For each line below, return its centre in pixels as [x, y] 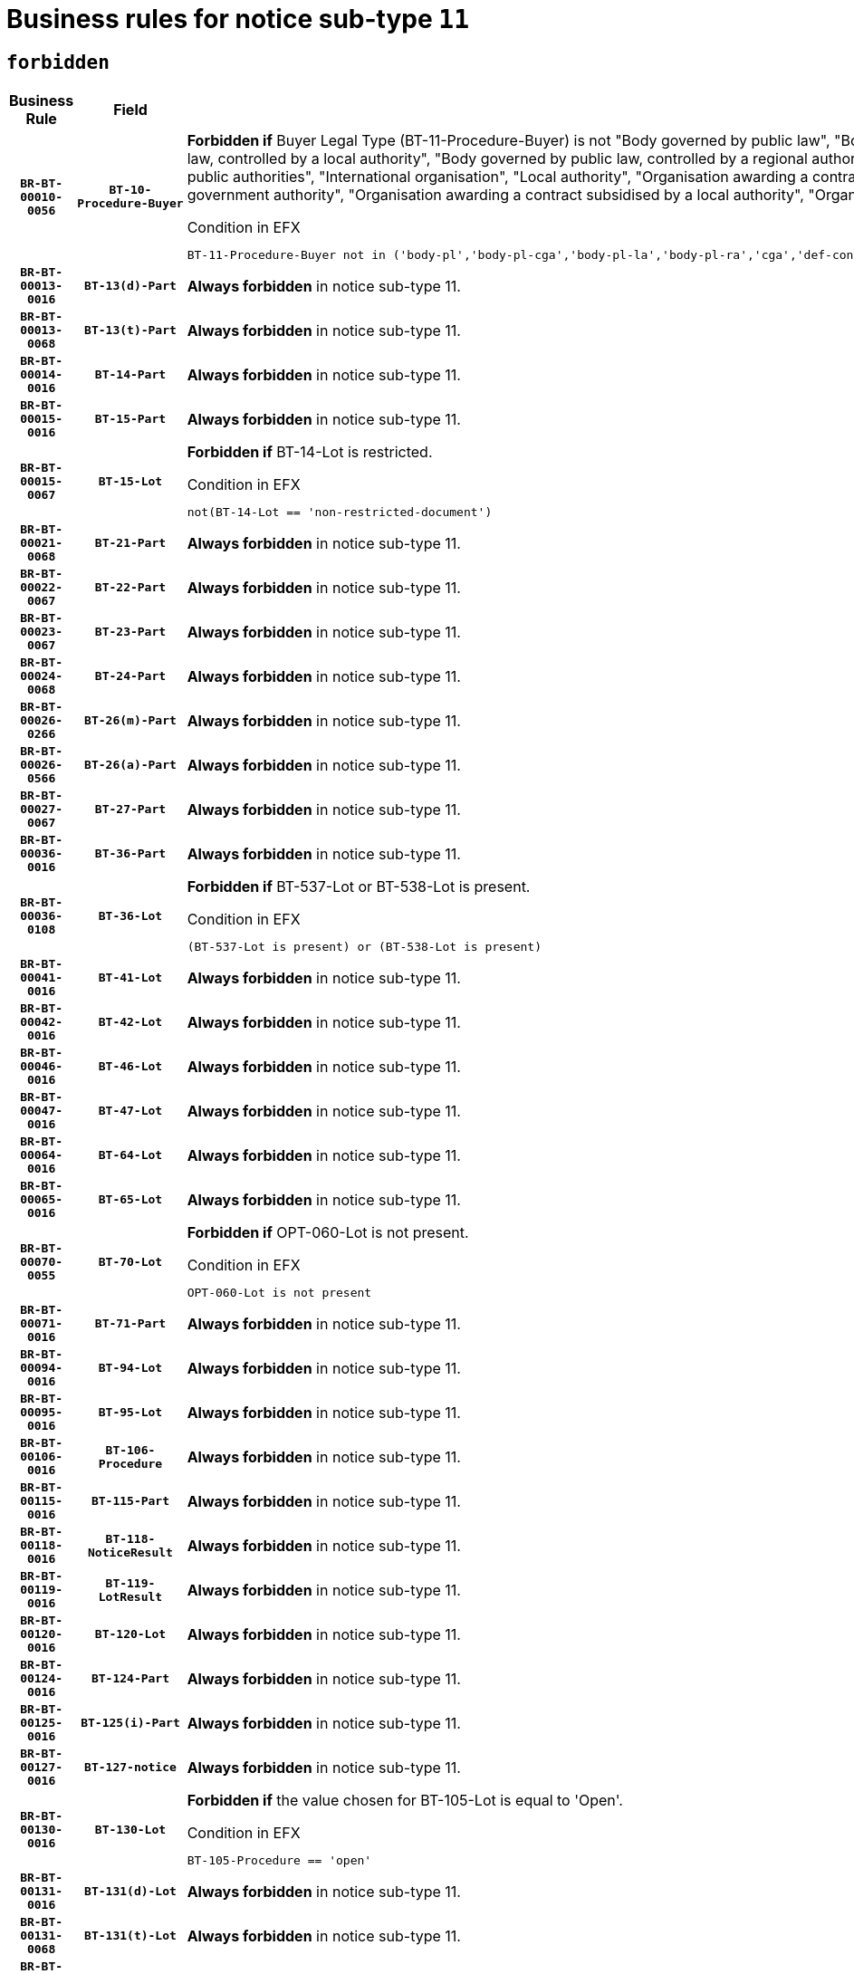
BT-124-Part [130, 1679]
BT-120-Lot [130, 1634]
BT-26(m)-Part [130, 721]
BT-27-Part [130, 810]
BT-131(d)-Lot [130, 1892]
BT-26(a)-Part [130, 765]
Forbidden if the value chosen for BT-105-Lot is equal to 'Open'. [405, 1801]
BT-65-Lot [130, 1200]
